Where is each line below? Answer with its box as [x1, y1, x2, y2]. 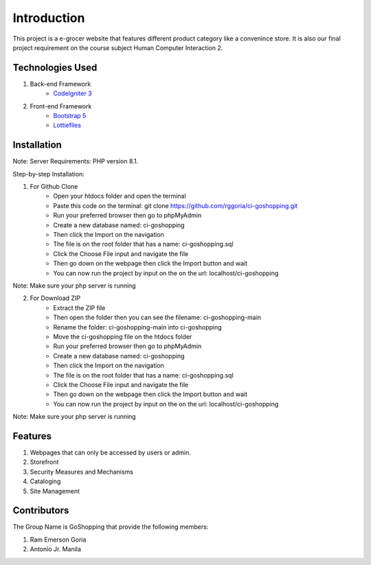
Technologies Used [12, 62, 98, 73]
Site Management [30, 487, 80, 495]
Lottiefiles [53, 121, 82, 130]
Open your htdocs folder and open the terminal [53, 192, 186, 200]
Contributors [12, 505, 69, 516]
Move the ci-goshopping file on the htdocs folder [53, 332, 192, 341]
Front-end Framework [30, 102, 92, 110]
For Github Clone [30, 183, 78, 191]
